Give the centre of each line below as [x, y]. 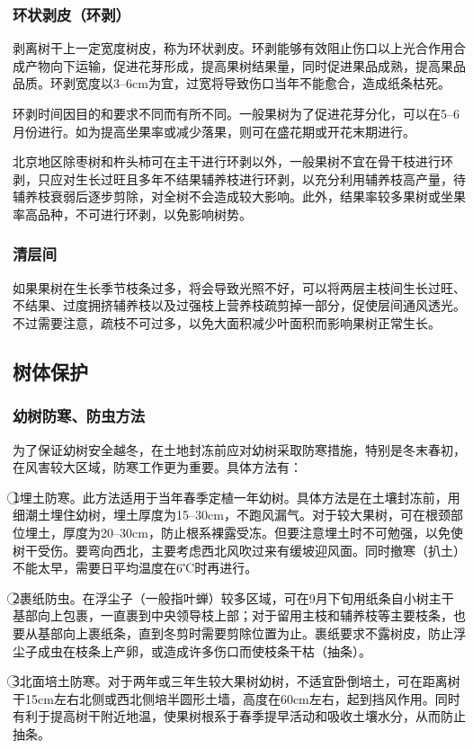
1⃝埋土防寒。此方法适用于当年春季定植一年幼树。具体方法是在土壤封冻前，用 [236, 497]
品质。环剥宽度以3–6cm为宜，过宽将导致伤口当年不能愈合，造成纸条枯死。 [232, 83]
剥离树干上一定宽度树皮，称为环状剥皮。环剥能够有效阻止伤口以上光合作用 [233, 48]
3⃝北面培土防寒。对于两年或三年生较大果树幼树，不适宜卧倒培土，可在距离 [230, 681]
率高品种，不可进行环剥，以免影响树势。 [132, 214]
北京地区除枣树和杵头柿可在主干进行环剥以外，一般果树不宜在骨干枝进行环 [233, 161]
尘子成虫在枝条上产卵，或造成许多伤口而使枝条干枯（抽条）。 [192, 650]
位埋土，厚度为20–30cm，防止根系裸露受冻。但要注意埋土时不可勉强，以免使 [238, 532]
